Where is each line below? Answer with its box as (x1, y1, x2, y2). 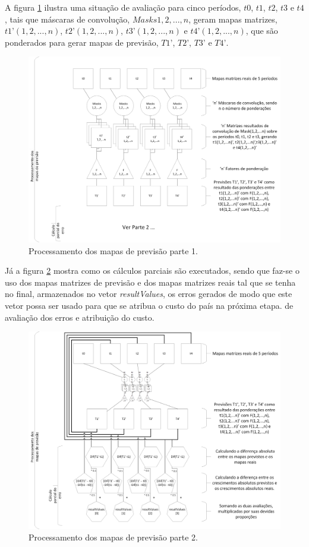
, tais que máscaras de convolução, (5, 12, 130, 25)
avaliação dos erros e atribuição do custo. (5, 311, 154, 323)
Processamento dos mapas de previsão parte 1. (29, 244, 198, 257)
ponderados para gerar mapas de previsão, (5, 36, 159, 48)
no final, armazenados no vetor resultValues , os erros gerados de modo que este (5, 287, 292, 300)
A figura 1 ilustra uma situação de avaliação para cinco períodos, (5, 1, 241, 13)
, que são (245, 24, 278, 37)
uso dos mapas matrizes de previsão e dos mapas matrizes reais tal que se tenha (5, 276, 296, 288)
